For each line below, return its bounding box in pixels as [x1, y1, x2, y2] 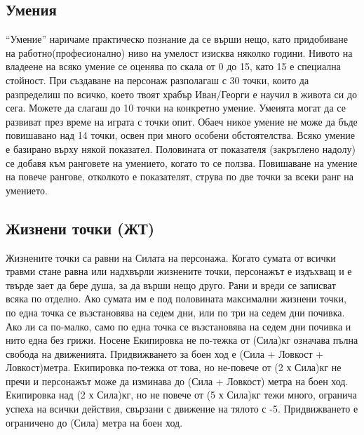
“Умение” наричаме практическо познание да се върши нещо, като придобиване [6, 32, 348, 46]
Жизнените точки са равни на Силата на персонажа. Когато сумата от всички [6, 250, 336, 265]
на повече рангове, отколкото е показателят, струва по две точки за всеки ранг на [6, 169, 354, 184]
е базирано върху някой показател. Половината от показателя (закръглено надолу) [6, 141, 356, 156]
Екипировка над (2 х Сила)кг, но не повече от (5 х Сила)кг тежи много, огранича [6, 387, 357, 402]
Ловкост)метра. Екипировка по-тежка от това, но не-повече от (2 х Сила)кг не [6, 360, 342, 375]
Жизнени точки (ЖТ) [6, 217, 155, 239]
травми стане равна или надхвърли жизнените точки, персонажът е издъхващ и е [6, 264, 352, 279]
